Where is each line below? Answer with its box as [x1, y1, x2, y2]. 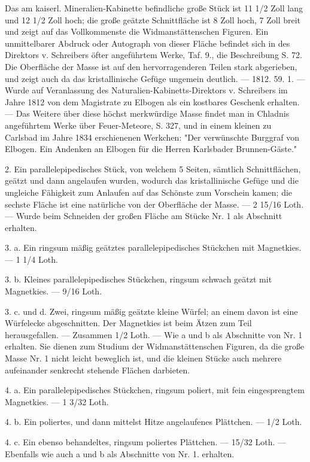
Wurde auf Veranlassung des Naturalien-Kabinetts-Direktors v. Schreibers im [5, 84, 288, 96]
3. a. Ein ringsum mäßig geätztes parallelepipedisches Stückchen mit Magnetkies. [5, 241, 302, 254]
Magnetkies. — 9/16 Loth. [5, 285, 102, 297]
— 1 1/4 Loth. [5, 253, 58, 265]
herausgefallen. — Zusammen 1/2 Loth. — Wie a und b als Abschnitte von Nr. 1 [5, 328, 303, 341]
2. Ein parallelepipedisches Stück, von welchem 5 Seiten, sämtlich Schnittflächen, [5, 162, 301, 175]
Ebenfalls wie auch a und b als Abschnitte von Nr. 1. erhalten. [5, 447, 235, 460]
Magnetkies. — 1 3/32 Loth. [5, 395, 109, 408]
